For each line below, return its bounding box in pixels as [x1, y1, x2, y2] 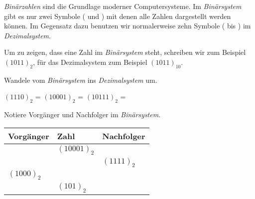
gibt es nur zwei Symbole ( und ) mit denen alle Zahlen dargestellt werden [4, 10, 231, 21]
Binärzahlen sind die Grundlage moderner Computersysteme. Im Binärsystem [4, 1, 242, 11]
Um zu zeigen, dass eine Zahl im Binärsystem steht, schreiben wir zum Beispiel [4, 47, 246, 57]
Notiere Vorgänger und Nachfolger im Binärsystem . [4, 109, 161, 120]
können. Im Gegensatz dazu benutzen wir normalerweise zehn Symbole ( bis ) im [4, 20, 251, 31]
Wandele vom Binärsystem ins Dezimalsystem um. [4, 74, 157, 85]
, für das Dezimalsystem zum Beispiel [33, 56, 147, 67]
